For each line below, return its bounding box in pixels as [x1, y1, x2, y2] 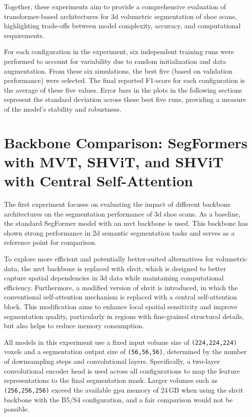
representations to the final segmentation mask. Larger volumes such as [4, 375, 218, 385]
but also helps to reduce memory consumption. [4, 320, 144, 331]
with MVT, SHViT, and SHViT [4, 151, 224, 171]
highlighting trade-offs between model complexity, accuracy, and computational [4, 20, 241, 31]
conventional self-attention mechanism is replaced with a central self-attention [4, 292, 237, 302]
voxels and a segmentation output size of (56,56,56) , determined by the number [4, 346, 247, 357]
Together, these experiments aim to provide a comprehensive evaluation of [4, 1, 226, 11]
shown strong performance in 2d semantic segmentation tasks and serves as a [4, 227, 235, 238]
